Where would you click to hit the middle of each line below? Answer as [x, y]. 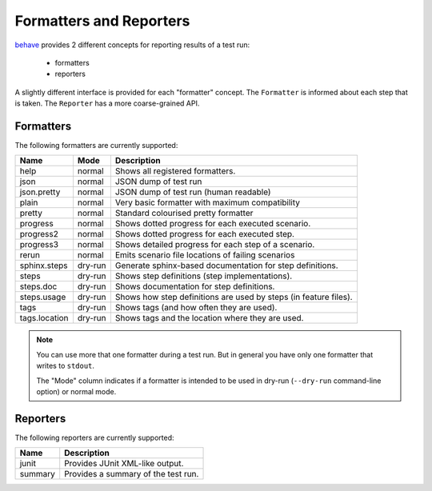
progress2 [39, 234]
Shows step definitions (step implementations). [204, 276]
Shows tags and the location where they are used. [209, 318]
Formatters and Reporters [102, 21]
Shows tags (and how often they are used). [196, 308]
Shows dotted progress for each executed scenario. [213, 224]
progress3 [39, 245]
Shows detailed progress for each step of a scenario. [215, 245]
